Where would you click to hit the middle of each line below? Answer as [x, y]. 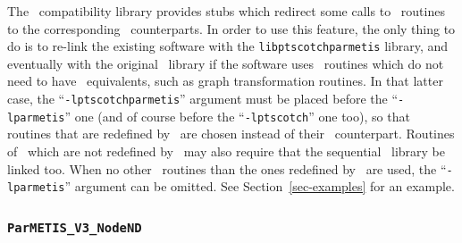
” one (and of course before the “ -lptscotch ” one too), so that [237, 116]
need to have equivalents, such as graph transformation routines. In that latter [225, 81]
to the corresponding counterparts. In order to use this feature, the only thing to [231, 28]
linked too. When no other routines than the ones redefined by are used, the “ [227, 168]
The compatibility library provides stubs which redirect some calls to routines [226, 11]
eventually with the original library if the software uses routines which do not [226, 63]
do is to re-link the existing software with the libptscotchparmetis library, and [228, 46]
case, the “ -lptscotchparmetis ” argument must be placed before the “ [203, 99]
